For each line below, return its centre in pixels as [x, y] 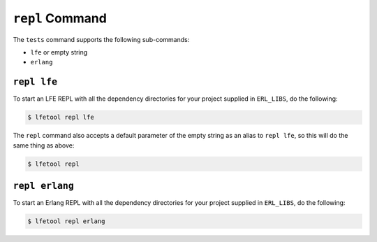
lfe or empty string [59, 52]
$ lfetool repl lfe [61, 118]
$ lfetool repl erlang [66, 221]
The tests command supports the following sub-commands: [101, 39]
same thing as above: [44, 145]
